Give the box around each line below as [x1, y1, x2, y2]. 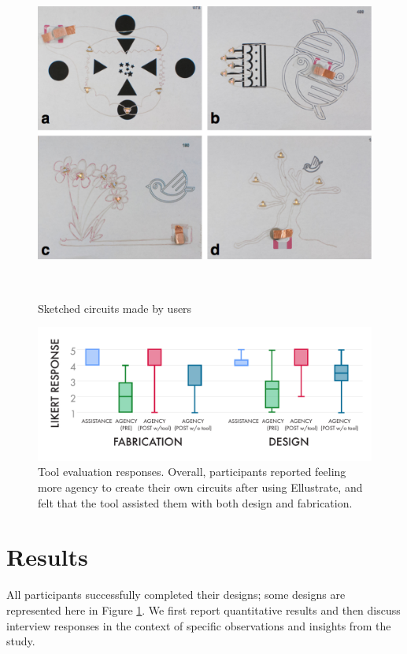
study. [6, 633, 35, 649]
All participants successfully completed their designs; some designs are [6, 586, 346, 603]
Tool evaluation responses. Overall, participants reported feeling [38, 463, 346, 480]
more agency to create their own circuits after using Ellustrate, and [38, 479, 363, 496]
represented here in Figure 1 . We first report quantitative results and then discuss [6, 601, 401, 618]
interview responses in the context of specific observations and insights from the [6, 617, 391, 634]
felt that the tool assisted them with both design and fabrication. [38, 494, 353, 511]
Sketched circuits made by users [38, 299, 192, 316]
